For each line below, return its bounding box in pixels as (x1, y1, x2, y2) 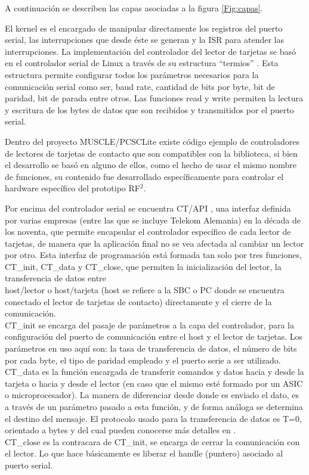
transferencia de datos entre (5, 272, 106, 284)
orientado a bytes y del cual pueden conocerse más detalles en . (5, 424, 236, 436)
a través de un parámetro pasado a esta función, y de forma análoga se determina (5, 401, 303, 412)
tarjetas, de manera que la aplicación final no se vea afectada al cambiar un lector (5, 237, 304, 249)
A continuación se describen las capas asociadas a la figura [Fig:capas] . (5, 2, 263, 14)
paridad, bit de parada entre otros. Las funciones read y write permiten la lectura (5, 92, 304, 104)
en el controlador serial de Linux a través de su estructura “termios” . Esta (5, 57, 279, 69)
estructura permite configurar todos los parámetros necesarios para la (5, 68, 259, 80)
